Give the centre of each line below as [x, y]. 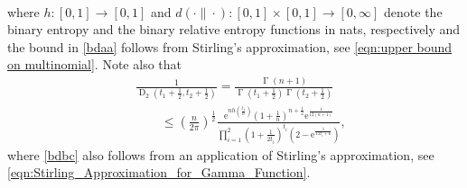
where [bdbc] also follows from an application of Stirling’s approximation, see [221, 154]
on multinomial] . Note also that [94, 64]
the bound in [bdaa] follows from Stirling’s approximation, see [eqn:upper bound [230, 46]
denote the [413, 11]
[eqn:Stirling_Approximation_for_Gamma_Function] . [159, 172]
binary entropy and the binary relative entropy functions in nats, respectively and [234, 29]
